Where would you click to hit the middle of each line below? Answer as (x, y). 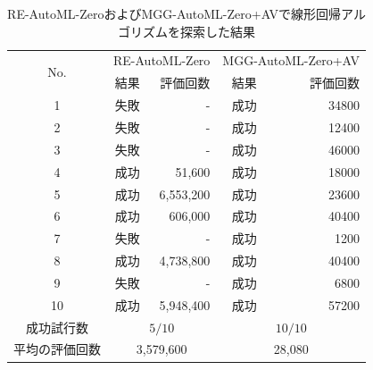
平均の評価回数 (57, 349)
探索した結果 (218, 31)
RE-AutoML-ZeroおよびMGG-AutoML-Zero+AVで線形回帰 (174, 13)
